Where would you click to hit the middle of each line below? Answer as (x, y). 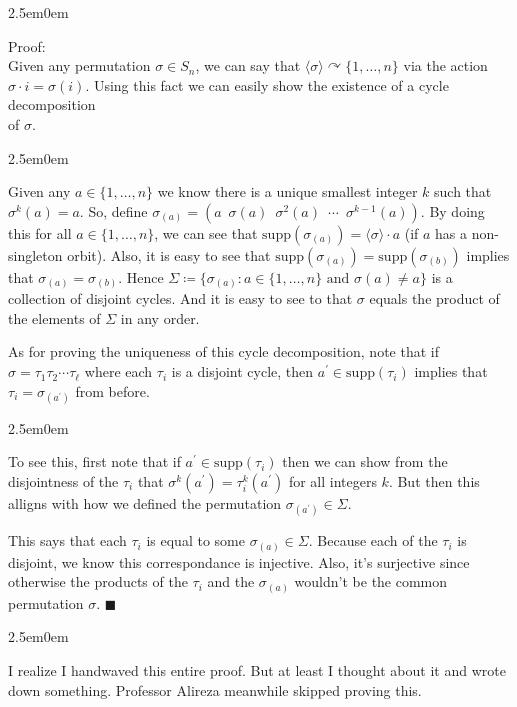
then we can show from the (365, 461)
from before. (112, 390)
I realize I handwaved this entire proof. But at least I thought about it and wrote (257, 670)
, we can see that (206, 232)
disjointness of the (63, 481)
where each (118, 371)
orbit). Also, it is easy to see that (169, 254)
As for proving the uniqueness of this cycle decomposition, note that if (223, 351)
